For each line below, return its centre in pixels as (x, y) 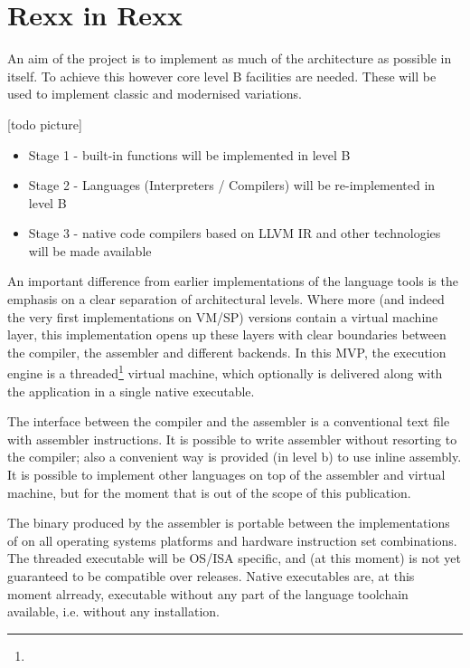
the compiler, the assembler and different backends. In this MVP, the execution (227, 352)
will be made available (90, 250)
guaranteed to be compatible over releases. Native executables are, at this (211, 576)
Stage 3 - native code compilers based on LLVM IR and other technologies (235, 233)
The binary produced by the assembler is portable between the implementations (229, 523)
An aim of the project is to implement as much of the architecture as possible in (230, 58)
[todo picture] (45, 124)
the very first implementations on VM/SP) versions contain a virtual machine (223, 316)
